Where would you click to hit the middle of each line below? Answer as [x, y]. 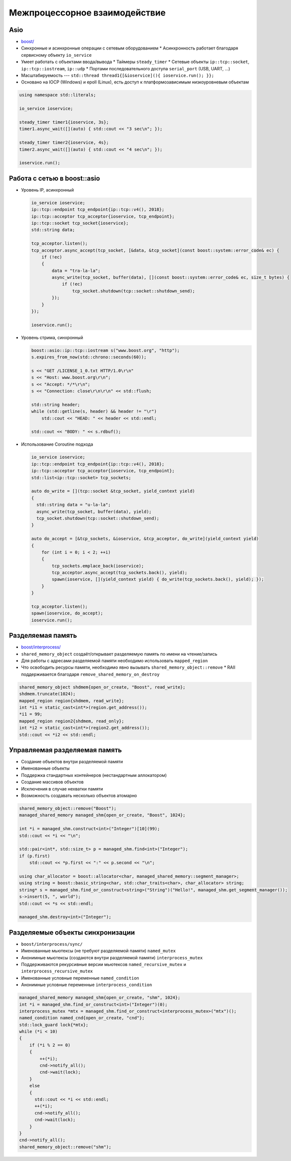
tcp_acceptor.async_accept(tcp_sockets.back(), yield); [120, 573]
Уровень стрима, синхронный [52, 338]
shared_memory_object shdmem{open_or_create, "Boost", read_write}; [102, 687]
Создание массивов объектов [52, 782]
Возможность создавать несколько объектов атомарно [79, 796]
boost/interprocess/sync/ [52, 944]
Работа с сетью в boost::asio [55, 178]
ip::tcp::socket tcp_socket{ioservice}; [80, 223]
